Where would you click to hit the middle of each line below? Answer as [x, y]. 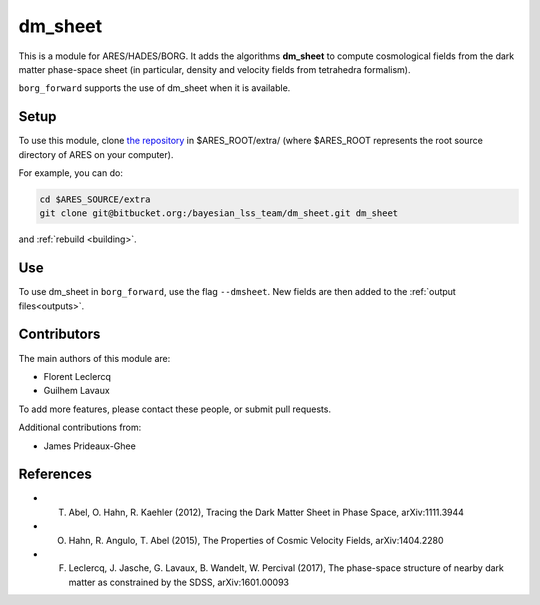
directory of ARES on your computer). [96, 154]
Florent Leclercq [77, 376]
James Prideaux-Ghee [90, 446]
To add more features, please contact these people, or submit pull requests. [175, 409]
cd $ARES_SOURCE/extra [95, 199]
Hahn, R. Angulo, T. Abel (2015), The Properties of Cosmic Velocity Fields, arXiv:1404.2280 [256, 540]
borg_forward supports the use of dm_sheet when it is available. [154, 88]
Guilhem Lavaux [76, 391]
